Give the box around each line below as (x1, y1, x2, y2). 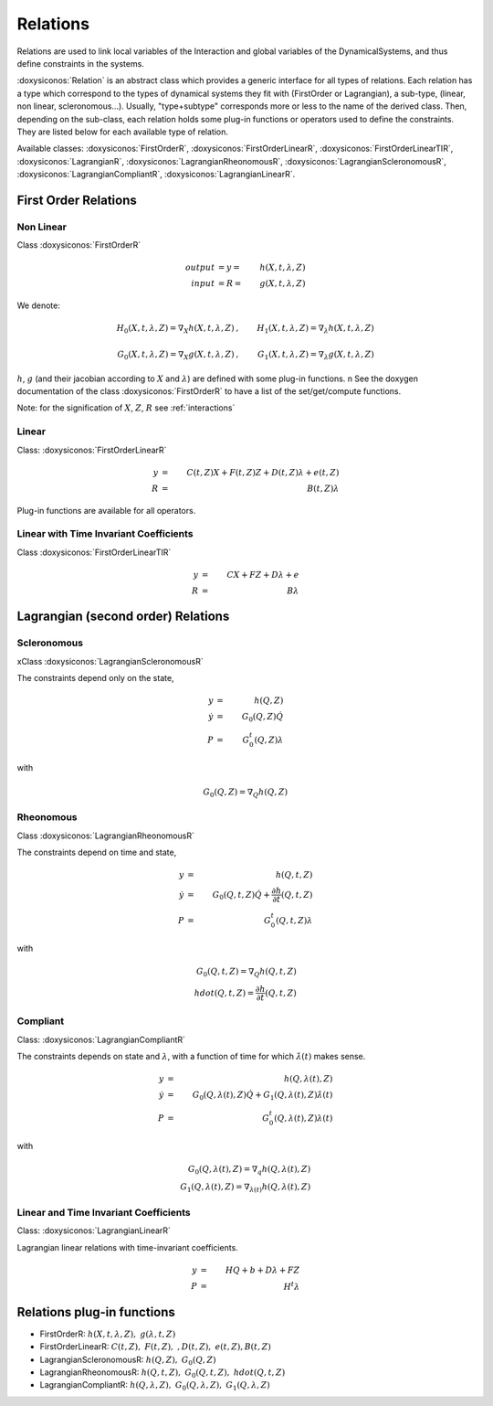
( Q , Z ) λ (254, 734, 284, 745)
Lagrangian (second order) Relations (16, 609, 230, 624)
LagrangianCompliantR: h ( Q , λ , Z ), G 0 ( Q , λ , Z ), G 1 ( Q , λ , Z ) (39, 1379, 271, 1393)
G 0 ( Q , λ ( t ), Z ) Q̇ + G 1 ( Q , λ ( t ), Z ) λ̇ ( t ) (192, 1090, 333, 1102)
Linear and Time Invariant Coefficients (16, 1206, 191, 1219)
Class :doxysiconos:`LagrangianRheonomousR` (16, 830, 195, 841)
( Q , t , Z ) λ (275, 915, 313, 925)
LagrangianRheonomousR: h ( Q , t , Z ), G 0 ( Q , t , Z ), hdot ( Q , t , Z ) (39, 1367, 286, 1379)
